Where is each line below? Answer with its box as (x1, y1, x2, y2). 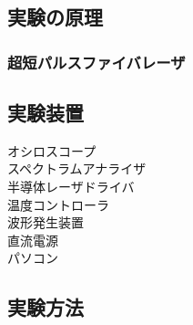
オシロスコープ (7, 141, 96, 160)
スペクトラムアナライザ (7, 159, 147, 178)
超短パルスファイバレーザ (7, 50, 186, 73)
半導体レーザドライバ (7, 177, 135, 196)
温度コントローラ (7, 194, 109, 214)
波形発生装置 (7, 213, 84, 232)
